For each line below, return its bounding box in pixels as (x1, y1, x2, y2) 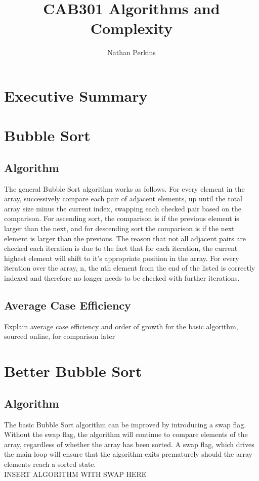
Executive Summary (4, 85, 148, 106)
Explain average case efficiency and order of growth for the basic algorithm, (4, 321, 238, 331)
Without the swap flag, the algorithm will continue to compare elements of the (4, 429, 248, 440)
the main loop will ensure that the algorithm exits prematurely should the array (4, 449, 252, 459)
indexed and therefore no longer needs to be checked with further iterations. (4, 273, 240, 283)
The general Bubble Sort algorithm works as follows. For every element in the (4, 183, 245, 194)
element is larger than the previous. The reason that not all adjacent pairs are (4, 233, 246, 243)
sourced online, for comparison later (4, 331, 115, 341)
